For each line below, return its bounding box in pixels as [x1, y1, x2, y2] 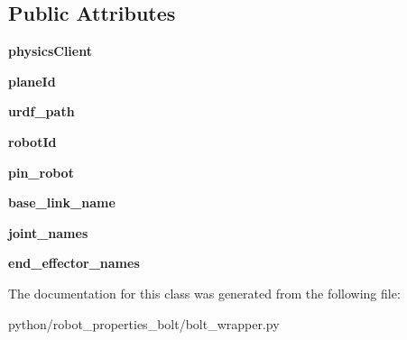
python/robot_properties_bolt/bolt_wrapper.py [8, 314, 280, 333]
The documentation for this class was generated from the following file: [8, 283, 401, 302]
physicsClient [8, 41, 92, 60]
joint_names [8, 223, 88, 242]
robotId [8, 132, 57, 151]
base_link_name [8, 193, 116, 212]
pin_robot [8, 162, 74, 181]
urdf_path [8, 102, 75, 121]
